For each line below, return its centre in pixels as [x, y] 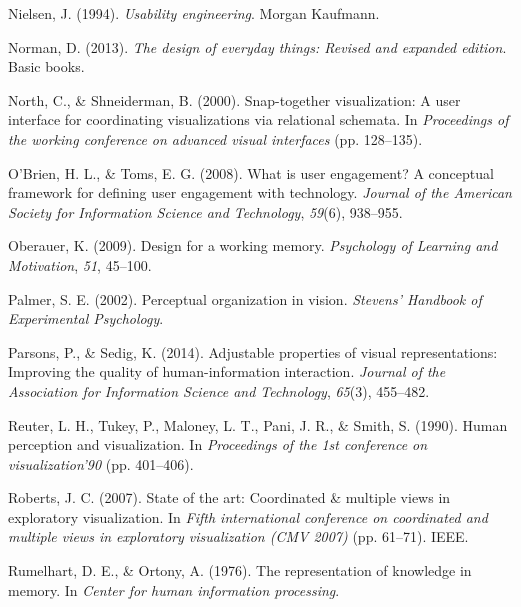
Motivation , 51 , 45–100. [80, 264]
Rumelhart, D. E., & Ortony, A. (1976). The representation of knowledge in [240, 570]
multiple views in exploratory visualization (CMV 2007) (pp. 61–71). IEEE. [238, 536]
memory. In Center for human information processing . [174, 589]
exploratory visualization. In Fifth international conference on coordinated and [248, 516]
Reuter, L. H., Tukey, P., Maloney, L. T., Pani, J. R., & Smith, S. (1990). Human [258, 424]
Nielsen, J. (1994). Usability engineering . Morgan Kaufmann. [194, 13]
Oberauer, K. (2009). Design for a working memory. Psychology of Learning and [253, 245]
